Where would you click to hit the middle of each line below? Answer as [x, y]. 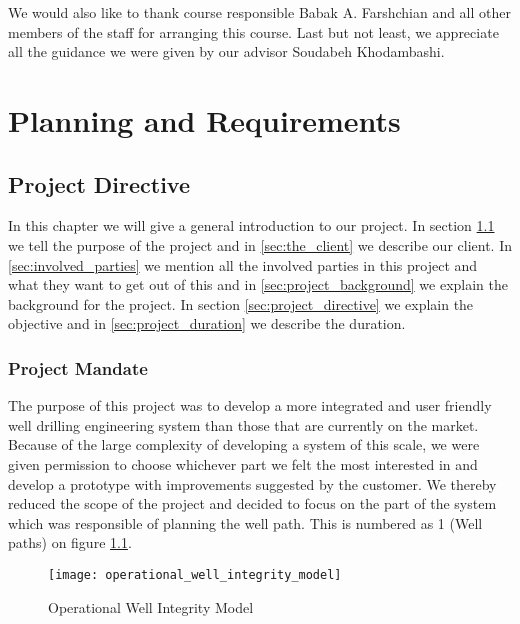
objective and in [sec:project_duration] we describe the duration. [207, 323]
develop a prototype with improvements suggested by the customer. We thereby [252, 483]
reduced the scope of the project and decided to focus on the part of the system [252, 503]
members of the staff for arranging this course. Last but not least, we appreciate [253, 31]
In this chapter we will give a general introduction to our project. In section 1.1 [251, 225]
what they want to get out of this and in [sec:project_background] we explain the [258, 284]
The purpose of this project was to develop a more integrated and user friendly [250, 405]
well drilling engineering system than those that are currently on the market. [243, 424]
